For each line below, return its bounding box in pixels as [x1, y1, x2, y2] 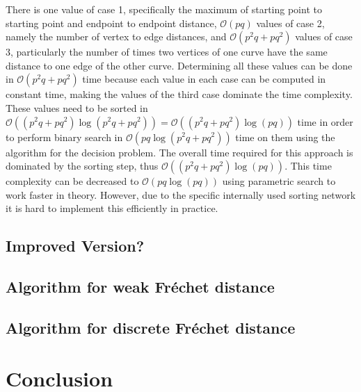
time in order [297, 114, 353, 129]
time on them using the [235, 129, 335, 144]
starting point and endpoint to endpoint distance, [6, 15, 217, 30]
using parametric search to [222, 174, 336, 188]
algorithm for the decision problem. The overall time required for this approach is [6, 145, 353, 159]
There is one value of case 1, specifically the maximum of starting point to [6, 2, 322, 16]
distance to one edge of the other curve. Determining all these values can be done [6, 58, 353, 72]
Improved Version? [6, 235, 145, 256]
